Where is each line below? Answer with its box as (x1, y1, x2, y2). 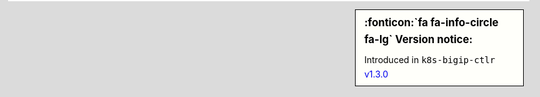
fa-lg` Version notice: (364, 32, 474, 46)
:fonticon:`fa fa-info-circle (364, 16, 499, 29)
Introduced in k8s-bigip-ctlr (364, 54, 496, 66)
